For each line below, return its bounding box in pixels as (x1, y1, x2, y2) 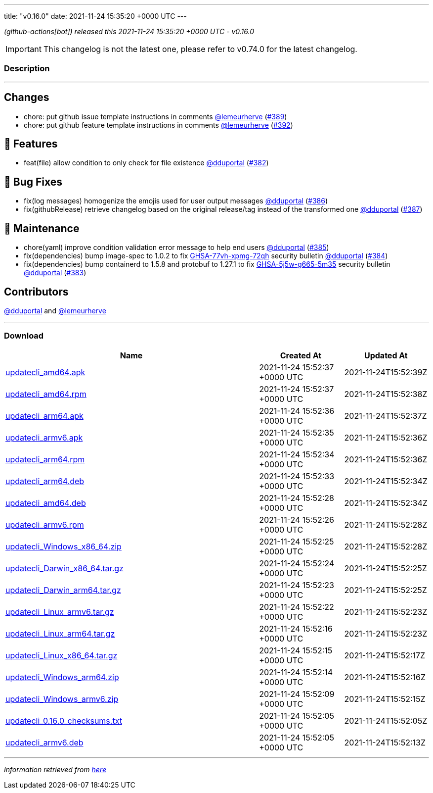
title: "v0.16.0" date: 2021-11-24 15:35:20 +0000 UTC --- (4, 12, 187, 20)
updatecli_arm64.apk (5, 410, 84, 421)
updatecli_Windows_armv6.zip (5, 694, 119, 704)
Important (5, 44, 42, 54)
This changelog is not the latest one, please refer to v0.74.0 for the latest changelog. (43, 44, 357, 54)
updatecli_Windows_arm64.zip (5, 672, 119, 682)
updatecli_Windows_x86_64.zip (5, 541, 122, 551)
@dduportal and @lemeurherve (4, 306, 106, 315)
